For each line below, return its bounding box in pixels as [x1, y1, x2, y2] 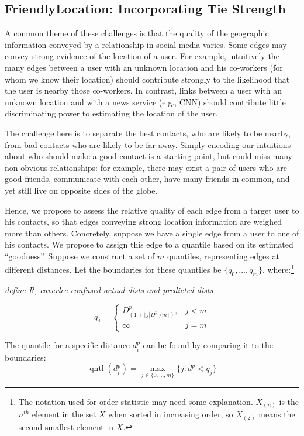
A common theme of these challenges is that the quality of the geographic [5, 27, 269, 39]
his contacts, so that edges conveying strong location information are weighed [5, 215, 282, 228]
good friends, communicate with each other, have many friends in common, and [5, 173, 290, 185]
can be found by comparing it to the [143, 339, 273, 351]
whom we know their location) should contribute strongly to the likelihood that [5, 73, 290, 85]
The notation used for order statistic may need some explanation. [18, 395, 253, 407]
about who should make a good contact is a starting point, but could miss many [5, 150, 292, 162]
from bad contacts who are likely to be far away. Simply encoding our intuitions [5, 138, 291, 150]
